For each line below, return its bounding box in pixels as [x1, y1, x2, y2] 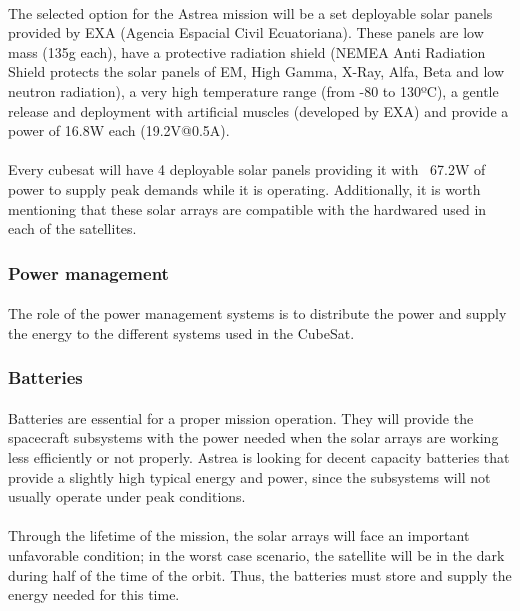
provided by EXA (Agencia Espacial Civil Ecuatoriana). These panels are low [8, 22, 484, 43]
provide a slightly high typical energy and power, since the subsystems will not [8, 466, 491, 487]
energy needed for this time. [8, 584, 180, 605]
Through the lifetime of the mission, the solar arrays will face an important [8, 525, 470, 546]
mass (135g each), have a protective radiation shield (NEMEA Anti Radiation [8, 41, 486, 62]
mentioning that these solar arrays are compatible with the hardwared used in [8, 198, 487, 219]
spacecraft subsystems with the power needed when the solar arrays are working [8, 427, 499, 448]
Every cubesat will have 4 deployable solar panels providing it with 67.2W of [8, 159, 486, 180]
